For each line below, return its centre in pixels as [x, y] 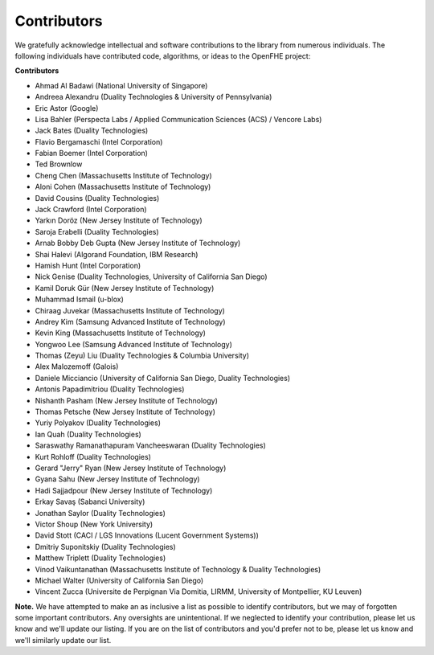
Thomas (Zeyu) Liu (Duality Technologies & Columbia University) [142, 356]
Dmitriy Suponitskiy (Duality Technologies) [105, 547]
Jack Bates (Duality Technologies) [92, 131]
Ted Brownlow [59, 164]
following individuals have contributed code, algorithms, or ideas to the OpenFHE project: [163, 55]
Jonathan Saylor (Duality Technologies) [100, 513]
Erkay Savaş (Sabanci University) [90, 501]
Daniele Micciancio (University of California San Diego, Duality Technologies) [163, 378]
